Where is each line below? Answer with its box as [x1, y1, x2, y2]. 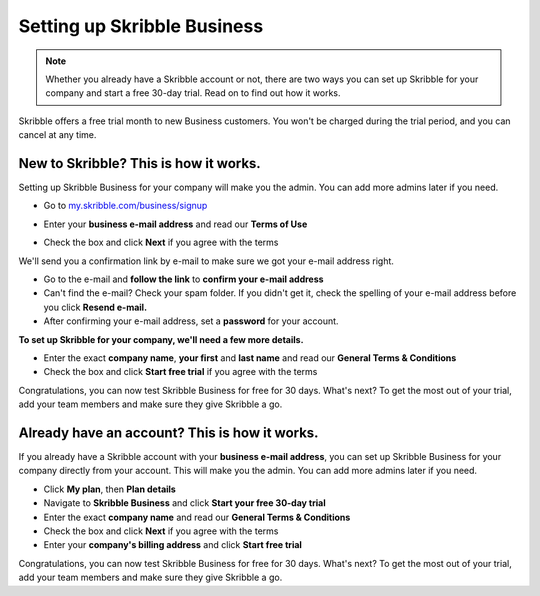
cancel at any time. [18, 129, 97, 141]
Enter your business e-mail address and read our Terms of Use [43, 218, 308, 230]
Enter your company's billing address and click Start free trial [43, 539, 302, 551]
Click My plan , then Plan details [43, 483, 177, 495]
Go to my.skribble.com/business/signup [43, 200, 208, 212]
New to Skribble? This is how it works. [18, 155, 262, 172]
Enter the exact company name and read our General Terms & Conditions [43, 511, 351, 523]
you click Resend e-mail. [43, 301, 148, 313]
